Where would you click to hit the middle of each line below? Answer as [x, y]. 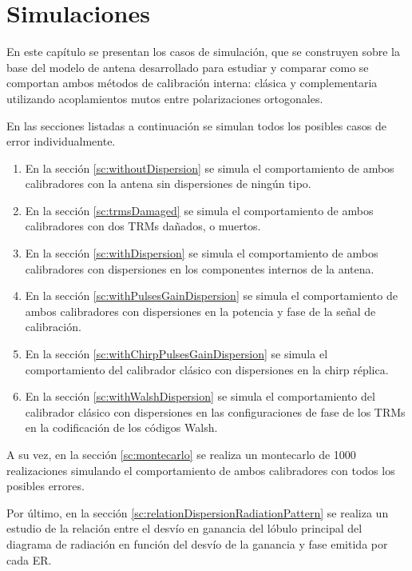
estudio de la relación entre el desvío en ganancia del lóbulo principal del [184, 528]
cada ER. [29, 559]
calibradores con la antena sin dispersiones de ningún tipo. [168, 184]
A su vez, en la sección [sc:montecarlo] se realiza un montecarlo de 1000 [181, 454]
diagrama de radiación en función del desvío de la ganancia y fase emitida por [197, 543]
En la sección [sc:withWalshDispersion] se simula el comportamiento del [200, 396]
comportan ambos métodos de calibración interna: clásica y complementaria [192, 83]
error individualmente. [61, 141]
